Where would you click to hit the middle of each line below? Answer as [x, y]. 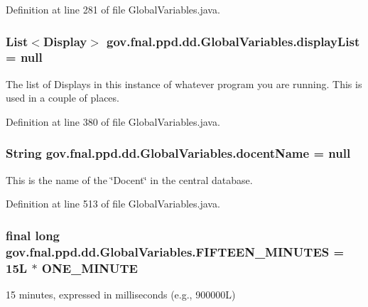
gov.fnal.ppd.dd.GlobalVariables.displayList [233, 41]
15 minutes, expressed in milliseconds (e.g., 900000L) [121, 294]
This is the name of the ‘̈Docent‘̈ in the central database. [129, 179]
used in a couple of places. [63, 98]
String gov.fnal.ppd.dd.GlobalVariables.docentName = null [178, 153]
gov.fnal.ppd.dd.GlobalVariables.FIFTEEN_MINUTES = [175, 251]
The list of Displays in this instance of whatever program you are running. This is [184, 84]
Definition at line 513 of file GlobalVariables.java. [113, 204]
